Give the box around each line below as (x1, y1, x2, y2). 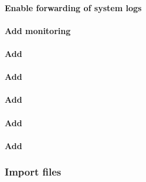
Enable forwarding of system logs (5, 1, 142, 14)
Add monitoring (5, 24, 71, 36)
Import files (5, 164, 62, 179)
